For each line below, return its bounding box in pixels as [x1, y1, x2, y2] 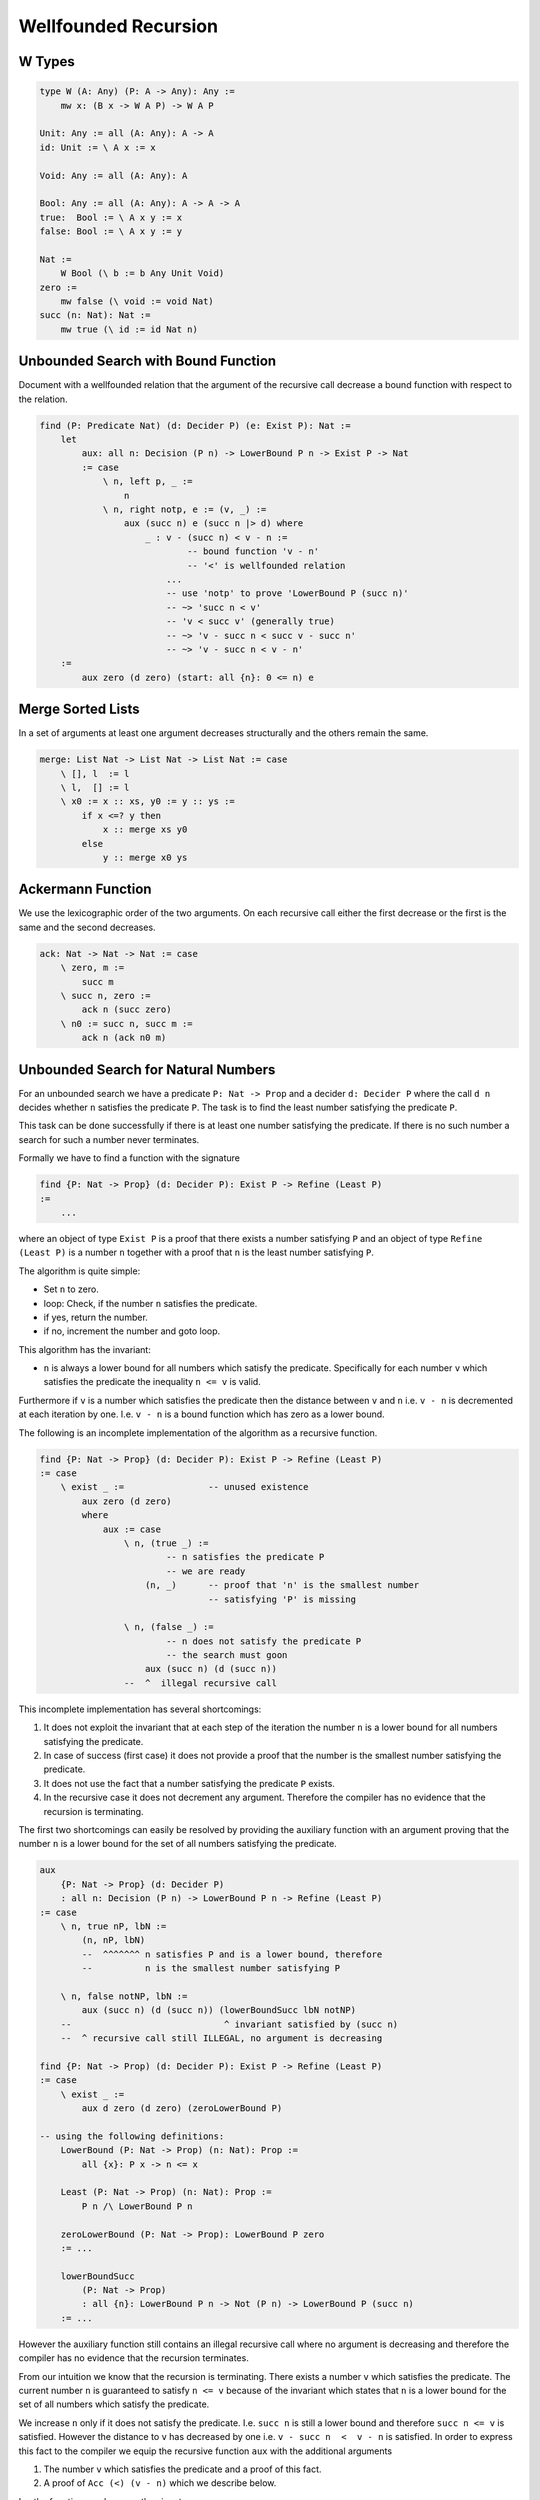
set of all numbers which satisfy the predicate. [18, 2398, 210, 2410]
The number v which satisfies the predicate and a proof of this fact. [43, 2463, 322, 2475]
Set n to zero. [43, 1283, 99, 1295]
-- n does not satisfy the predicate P [165, 1635, 362, 1647]
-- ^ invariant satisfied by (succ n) [60, 2018, 399, 2030]
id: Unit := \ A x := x [39, 141, 157, 153]
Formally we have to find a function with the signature [18, 1152, 240, 1164]
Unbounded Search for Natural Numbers [18, 1061, 276, 1078]
